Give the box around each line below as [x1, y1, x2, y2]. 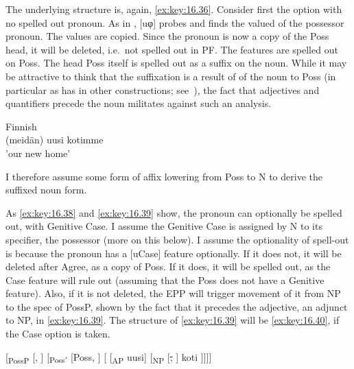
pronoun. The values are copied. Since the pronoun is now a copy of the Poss [5, 29, 329, 43]
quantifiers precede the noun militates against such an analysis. [5, 96, 272, 110]
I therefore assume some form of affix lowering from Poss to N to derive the [5, 169, 322, 183]
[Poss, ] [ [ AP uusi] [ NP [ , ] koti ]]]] [70, 349, 212, 366]
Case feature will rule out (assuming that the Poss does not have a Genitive [5, 272, 324, 287]
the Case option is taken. [5, 326, 110, 341]
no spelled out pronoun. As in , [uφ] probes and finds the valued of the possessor [5, 15, 344, 29]
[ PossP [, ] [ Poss [5, 349, 65, 366]
